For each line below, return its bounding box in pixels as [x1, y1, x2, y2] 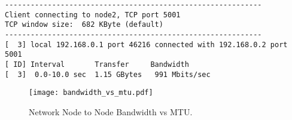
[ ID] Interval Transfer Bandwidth [5, 60, 189, 69]
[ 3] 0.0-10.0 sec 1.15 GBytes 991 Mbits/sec [5, 70, 211, 79]
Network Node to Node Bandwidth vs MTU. [29, 105, 193, 118]
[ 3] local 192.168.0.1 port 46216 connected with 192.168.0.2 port [5, 40, 288, 49]
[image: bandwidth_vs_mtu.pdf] [29, 88, 153, 97]
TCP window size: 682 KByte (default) [5, 20, 163, 29]
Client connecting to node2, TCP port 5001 [5, 10, 181, 19]
